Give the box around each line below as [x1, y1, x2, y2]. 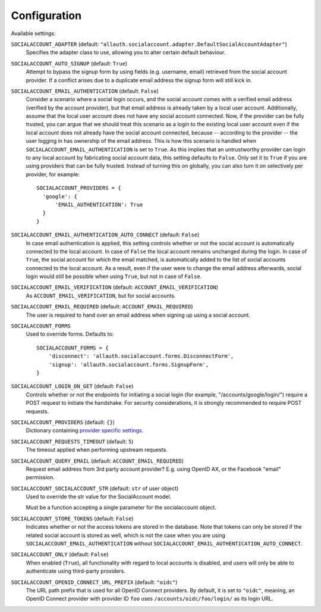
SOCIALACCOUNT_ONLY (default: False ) [11, 551, 109, 558]
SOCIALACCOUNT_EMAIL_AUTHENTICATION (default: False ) [11, 87, 159, 95]
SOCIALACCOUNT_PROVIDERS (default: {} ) [11, 419, 115, 426]
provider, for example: [26, 170, 80, 178]
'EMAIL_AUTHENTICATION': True [55, 201, 143, 208]
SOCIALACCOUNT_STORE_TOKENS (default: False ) [11, 515, 134, 522]
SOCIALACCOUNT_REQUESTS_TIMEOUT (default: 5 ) [11, 438, 134, 445]
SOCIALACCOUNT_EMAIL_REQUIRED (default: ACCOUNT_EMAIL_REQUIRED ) [11, 303, 193, 310]
